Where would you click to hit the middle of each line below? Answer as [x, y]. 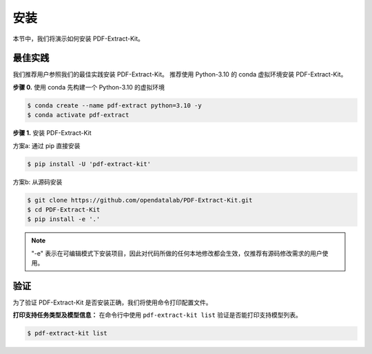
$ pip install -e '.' [64, 219]
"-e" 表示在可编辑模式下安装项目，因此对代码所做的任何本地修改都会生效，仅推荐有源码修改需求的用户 [177, 253]
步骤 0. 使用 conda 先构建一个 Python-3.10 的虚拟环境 [89, 87]
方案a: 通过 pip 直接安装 [46, 145]
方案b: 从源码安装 [38, 182]
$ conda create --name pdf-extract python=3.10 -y [115, 105]
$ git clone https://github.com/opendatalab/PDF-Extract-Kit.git [140, 200]
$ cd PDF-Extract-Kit [64, 209]
